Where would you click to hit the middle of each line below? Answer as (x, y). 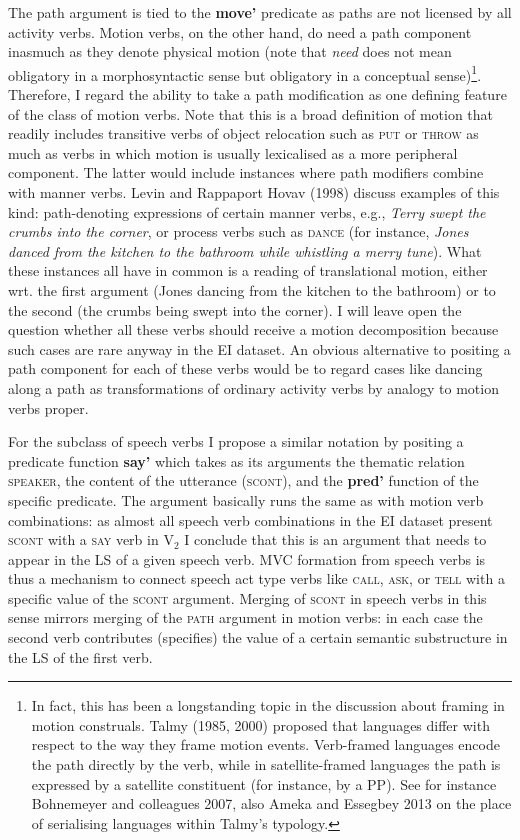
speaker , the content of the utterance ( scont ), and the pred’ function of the (243, 480)
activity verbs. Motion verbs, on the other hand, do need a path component (240, 31)
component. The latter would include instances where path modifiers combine (246, 172)
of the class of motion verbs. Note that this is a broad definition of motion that (251, 113)
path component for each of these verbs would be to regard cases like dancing (245, 368)
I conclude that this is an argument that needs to (335, 539)
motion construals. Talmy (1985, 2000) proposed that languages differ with (260, 724)
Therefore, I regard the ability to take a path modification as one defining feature (257, 94)
